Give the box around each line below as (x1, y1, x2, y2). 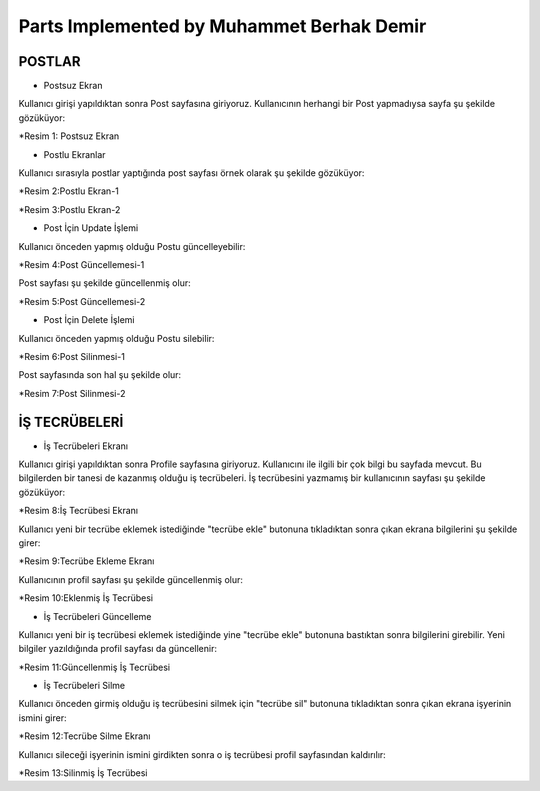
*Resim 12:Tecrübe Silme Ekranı (18, 730, 151, 742)
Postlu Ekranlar (43, 148, 106, 160)
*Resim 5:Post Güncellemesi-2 (18, 295, 146, 307)
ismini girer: (18, 711, 67, 724)
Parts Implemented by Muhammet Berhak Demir (18, 15, 427, 37)
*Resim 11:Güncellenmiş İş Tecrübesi (18, 661, 171, 673)
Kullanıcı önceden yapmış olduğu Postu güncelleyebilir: (18, 240, 246, 252)
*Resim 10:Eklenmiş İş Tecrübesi (18, 592, 154, 604)
